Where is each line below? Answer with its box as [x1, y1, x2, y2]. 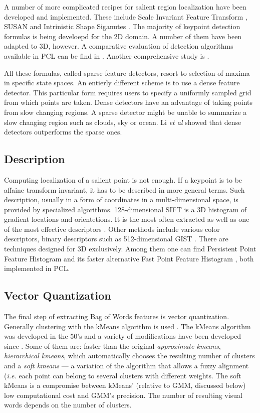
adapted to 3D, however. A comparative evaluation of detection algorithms [4, 41, 233, 51]
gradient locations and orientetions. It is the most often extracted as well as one [4, 214, 249, 224]
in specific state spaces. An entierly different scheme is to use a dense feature [4, 77, 240, 88]
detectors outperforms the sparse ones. [4, 126, 122, 137]
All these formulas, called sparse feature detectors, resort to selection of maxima [4, 67, 250, 78]
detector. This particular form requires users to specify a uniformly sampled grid [4, 87, 251, 97]
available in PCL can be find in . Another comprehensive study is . [4, 50, 209, 61]
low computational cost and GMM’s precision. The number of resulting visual [4, 389, 242, 400]
